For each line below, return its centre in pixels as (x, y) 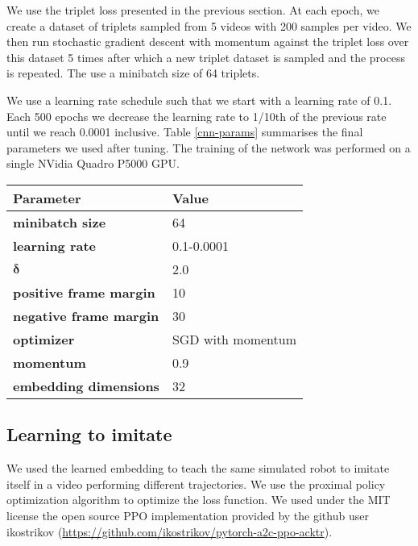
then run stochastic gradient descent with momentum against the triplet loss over (208, 42)
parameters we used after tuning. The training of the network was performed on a (209, 147)
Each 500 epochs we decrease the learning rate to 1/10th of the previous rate (197, 116)
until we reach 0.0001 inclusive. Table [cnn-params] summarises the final (185, 132)
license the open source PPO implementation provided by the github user (188, 515)
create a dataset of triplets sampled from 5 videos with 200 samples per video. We (209, 25)
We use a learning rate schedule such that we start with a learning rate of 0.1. (199, 100)
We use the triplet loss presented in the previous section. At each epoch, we (193, 10)
